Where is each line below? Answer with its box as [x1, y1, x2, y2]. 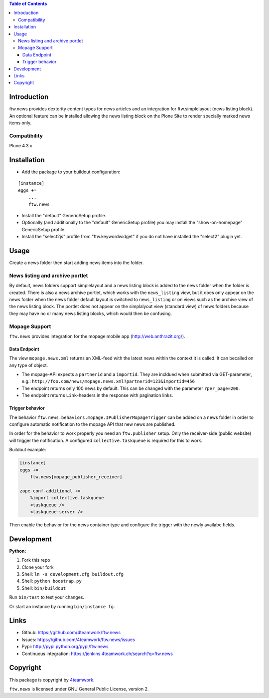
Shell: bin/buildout [21, 585, 66, 591]
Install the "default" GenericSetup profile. [21, 212, 107, 218]
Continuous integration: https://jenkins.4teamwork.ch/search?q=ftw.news [21, 651, 173, 657]
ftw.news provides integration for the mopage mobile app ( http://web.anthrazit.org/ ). [9, 333, 185, 339]
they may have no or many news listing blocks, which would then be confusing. [9, 310, 172, 317]
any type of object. [9, 362, 48, 368]
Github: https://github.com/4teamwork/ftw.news [21, 630, 121, 636]
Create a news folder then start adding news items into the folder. [9, 260, 144, 266]
